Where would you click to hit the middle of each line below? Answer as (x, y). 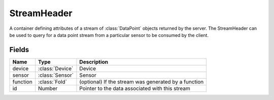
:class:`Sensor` (56, 75)
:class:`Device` (56, 68)
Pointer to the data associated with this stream (135, 88)
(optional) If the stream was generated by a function (142, 82)
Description (94, 62)
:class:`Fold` (53, 82)
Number (48, 88)
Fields (19, 50)
